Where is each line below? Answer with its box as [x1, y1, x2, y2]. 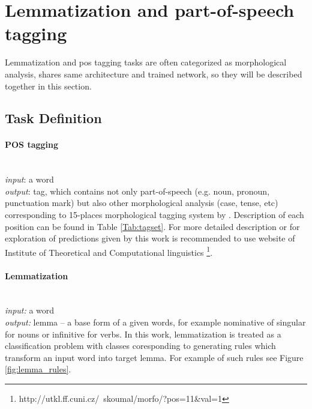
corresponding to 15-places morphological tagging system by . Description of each [5, 208, 304, 221]
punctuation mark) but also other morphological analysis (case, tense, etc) [5, 196, 278, 209]
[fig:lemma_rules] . [5, 363, 71, 375]
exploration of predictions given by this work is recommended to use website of [5, 232, 295, 244]
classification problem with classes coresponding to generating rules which [5, 339, 276, 352]
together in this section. [5, 79, 92, 92]
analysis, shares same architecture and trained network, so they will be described [5, 67, 302, 80]
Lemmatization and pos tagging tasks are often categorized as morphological [5, 56, 287, 68]
